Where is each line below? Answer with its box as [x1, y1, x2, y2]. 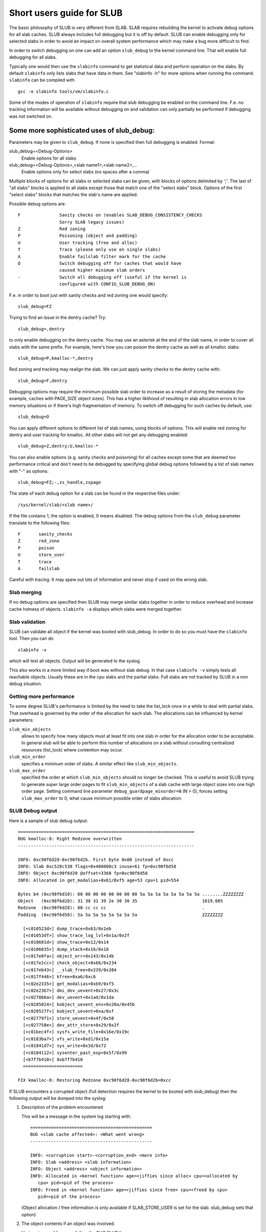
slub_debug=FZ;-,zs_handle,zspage [18, 479, 101, 485]
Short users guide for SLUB [9, 7, 123, 18]
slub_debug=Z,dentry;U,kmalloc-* [18, 444, 99, 449]
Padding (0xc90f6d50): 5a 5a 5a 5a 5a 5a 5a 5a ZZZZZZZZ [18, 912, 223, 918]
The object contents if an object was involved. [21, 1221, 115, 1227]
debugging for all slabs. [9, 54, 57, 60]
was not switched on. [9, 113, 53, 119]
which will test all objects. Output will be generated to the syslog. [9, 658, 141, 664]
